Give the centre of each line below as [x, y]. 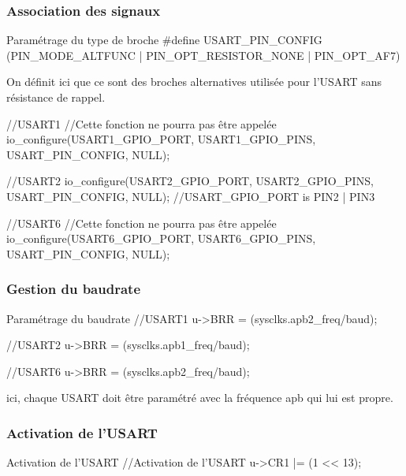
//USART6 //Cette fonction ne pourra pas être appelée [142, 223]
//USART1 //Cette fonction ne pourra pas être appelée [142, 123]
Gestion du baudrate [74, 289]
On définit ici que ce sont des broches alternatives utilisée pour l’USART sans [194, 82]
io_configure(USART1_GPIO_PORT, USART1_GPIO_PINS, [161, 139]
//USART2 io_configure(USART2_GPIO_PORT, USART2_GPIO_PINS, [190, 181]
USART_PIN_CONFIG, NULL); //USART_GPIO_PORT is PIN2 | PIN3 [191, 196]
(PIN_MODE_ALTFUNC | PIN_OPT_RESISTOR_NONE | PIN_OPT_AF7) [203, 55]
